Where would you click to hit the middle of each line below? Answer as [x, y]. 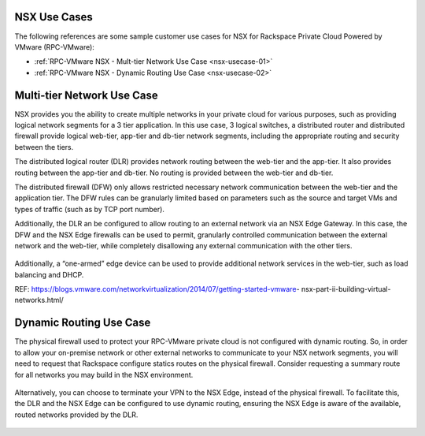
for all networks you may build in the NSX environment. [104, 375]
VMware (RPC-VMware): [54, 47]
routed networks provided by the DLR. [76, 415]
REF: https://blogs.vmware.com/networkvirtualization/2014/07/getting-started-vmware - [157, 289]
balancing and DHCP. [49, 274]
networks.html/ [39, 300]
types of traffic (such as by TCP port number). [90, 209]
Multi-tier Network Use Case [86, 95]
